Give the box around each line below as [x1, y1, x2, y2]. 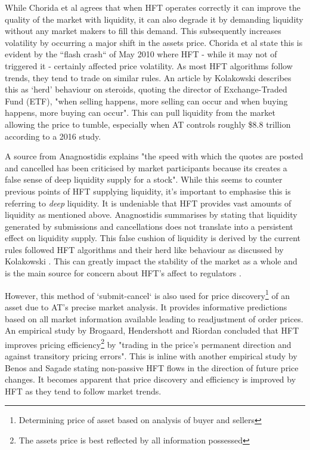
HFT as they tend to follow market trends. [5, 384, 162, 397]
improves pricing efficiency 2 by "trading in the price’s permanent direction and [5, 336, 292, 350]
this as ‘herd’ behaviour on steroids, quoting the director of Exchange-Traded [5, 83, 287, 95]
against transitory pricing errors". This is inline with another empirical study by [5, 349, 297, 362]
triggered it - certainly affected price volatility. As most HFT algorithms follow [5, 59, 293, 72]
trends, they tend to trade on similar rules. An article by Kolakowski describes [5, 71, 292, 84]
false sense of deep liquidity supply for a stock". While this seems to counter [5, 173, 283, 186]
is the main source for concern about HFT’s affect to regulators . [5, 267, 241, 279]
